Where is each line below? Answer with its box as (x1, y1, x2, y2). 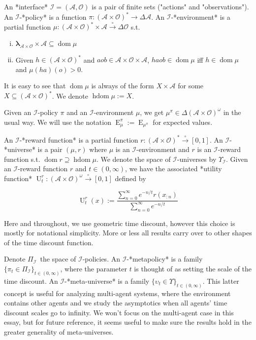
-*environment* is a (171, 11, 230, 22)
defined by (115, 173, 146, 183)
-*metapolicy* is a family (127, 254, 203, 264)
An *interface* (4, 1, 48, 11)
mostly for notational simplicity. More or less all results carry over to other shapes (4, 227, 252, 238)
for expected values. (153, 116, 213, 127)
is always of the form (91, 80, 154, 91)
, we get (140, 107, 164, 117)
